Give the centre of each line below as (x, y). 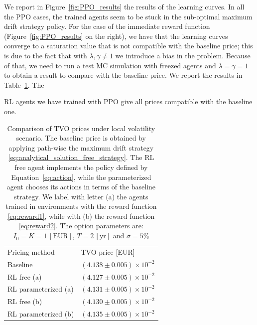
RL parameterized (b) (41, 314)
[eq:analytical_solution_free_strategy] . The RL (81, 157)
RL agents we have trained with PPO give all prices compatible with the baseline (128, 101)
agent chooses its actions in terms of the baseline (81, 187)
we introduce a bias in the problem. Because (183, 55)
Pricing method (31, 251)
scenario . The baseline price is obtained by (81, 138)
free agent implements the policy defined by (81, 167)
